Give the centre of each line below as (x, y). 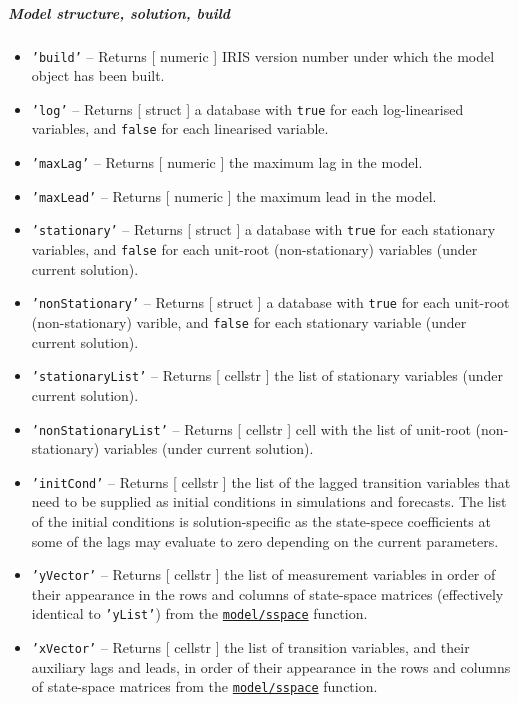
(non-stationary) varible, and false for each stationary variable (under (249, 322)
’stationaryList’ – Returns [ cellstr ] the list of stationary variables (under (267, 375)
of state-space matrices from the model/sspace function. (204, 686)
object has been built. (98, 75)
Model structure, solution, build (119, 12)
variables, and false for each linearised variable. (180, 128)
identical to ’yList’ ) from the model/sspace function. (199, 613)
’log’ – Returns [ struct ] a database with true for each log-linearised (247, 108)
